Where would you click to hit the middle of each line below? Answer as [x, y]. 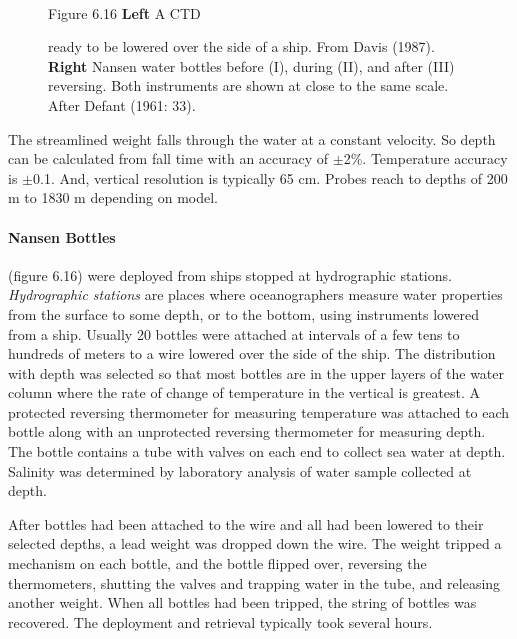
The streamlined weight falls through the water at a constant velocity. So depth [252, 138]
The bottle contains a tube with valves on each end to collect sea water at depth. [257, 451]
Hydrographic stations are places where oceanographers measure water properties [255, 294]
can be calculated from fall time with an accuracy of [168, 158]
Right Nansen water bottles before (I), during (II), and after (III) [251, 65]
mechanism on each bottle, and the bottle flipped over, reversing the [217, 563]
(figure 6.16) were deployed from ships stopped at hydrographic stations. [230, 274]
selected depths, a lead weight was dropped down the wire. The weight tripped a [255, 543]
